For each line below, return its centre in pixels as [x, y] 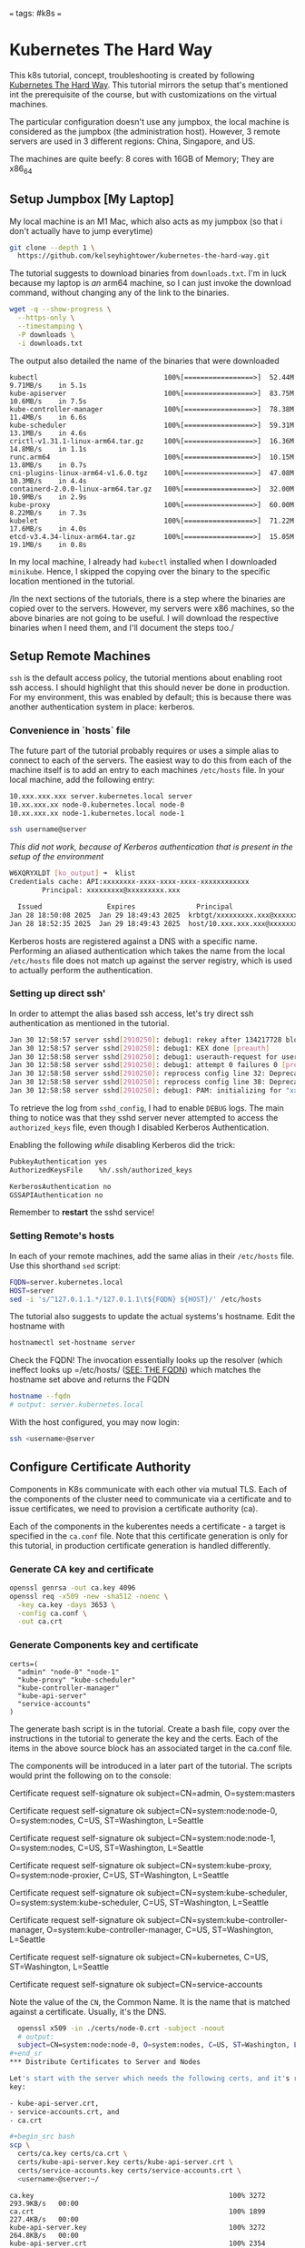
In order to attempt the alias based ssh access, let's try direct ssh [132, 1013]
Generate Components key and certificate [104, 1645]
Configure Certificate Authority [100, 1467]
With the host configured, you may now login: [94, 1422]
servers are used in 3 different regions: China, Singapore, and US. [133, 141]
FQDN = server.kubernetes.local [67, 1282]
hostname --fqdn [40, 1397]
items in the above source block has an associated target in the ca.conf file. [151, 1748]
